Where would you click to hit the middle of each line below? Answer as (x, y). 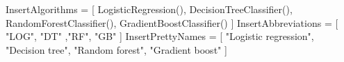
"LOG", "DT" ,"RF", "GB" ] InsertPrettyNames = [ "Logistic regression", (160, 36)
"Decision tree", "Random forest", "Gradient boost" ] (116, 49)
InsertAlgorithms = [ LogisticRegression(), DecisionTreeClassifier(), (149, 9)
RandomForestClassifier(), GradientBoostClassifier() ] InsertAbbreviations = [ (172, 22)
